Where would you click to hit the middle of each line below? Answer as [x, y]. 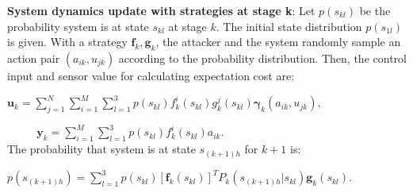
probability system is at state [78, 26]
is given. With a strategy [67, 42]
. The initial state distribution [289, 26]
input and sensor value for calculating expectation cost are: [151, 75]
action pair [34, 58]
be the [375, 10]
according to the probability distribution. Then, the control [262, 58]
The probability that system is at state [101, 149]
